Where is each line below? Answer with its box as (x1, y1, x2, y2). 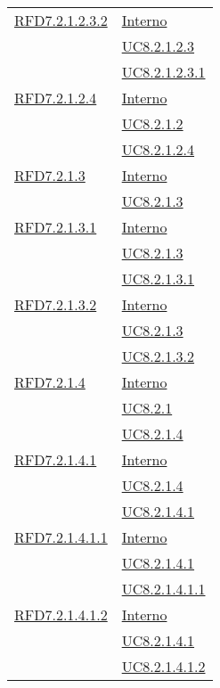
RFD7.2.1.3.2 (14, 294, 97, 315)
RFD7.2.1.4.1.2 (14, 604, 108, 625)
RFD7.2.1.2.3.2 (14, 10, 108, 30)
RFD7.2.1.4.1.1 (14, 527, 108, 547)
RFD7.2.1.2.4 (14, 87, 97, 108)
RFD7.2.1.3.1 (14, 217, 97, 237)
